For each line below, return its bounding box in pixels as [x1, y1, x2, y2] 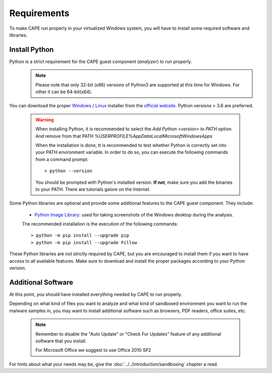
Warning [35, 116, 54, 123]
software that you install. [35, 338, 87, 344]
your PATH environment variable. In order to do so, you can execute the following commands [35, 149, 229, 156]
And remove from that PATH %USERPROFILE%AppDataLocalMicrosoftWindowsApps [35, 133, 213, 139]
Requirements [9, 8, 70, 19]
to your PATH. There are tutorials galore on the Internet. [35, 186, 151, 192]
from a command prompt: [35, 156, 89, 162]
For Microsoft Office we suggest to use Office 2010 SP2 [35, 347, 151, 353]
